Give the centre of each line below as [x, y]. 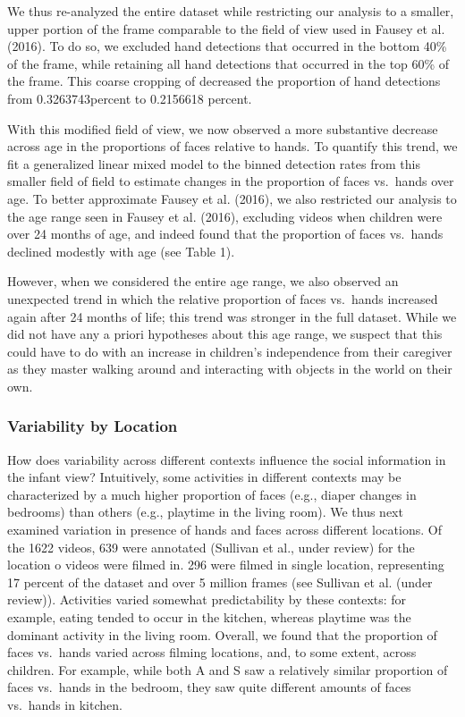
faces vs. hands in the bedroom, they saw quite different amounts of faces [209, 687]
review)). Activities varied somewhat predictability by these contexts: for [207, 599]
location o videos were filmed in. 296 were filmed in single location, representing [226, 565]
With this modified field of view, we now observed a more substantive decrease [223, 128]
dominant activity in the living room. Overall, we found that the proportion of [222, 634]
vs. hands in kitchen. [65, 704]
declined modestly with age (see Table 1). [121, 251]
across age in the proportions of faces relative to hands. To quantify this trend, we [232, 146]
